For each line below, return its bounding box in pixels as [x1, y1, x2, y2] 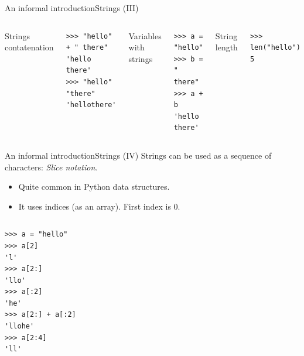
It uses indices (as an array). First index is [18, 200, 171, 212]
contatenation [5, 41, 54, 53]
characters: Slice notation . [5, 160, 98, 173]
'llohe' [5, 322, 35, 331]
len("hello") [250, 43, 300, 52]
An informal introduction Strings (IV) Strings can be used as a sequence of [5, 149, 272, 161]
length [215, 41, 238, 53]
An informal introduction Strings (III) [5, 2, 139, 13]
